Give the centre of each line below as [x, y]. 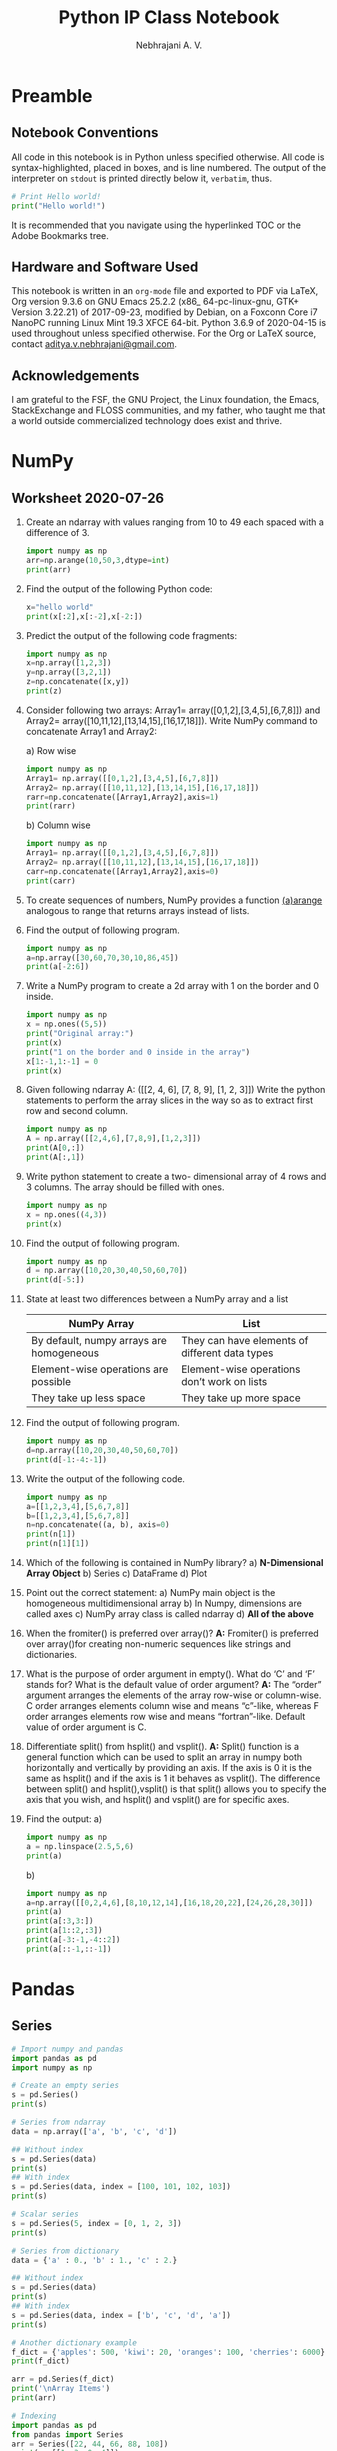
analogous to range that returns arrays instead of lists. [137, 910]
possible [50, 1382]
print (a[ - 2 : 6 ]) [57, 967]
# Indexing [34, 2416]
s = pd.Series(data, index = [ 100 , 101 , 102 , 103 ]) [121, 2187]
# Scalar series [45, 2214]
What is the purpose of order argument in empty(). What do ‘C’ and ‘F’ [170, 1674]
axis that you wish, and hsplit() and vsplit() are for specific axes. [157, 1799]
